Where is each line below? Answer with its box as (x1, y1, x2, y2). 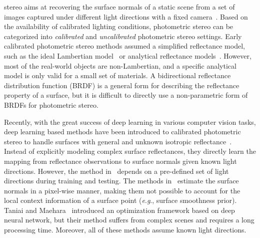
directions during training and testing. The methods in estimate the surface (4, 175, 239, 186)
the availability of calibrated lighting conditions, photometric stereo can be (4, 21, 233, 32)
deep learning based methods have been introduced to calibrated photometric (4, 126, 241, 137)
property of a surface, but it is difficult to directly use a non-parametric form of (4, 90, 248, 100)
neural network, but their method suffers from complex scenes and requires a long (4, 214, 254, 225)
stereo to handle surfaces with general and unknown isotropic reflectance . (4, 136, 232, 146)
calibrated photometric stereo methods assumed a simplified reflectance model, (4, 41, 245, 51)
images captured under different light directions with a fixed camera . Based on (4, 11, 248, 22)
